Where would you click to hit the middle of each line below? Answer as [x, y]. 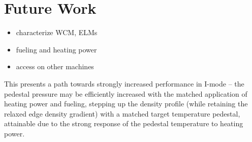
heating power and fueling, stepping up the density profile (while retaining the [126, 104]
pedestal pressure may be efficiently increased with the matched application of [126, 93]
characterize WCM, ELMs [57, 32]
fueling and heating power [56, 49]
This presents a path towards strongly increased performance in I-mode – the [124, 83]
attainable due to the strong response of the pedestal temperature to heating [124, 123]
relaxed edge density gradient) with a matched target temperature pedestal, [122, 113]
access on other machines [55, 66]
